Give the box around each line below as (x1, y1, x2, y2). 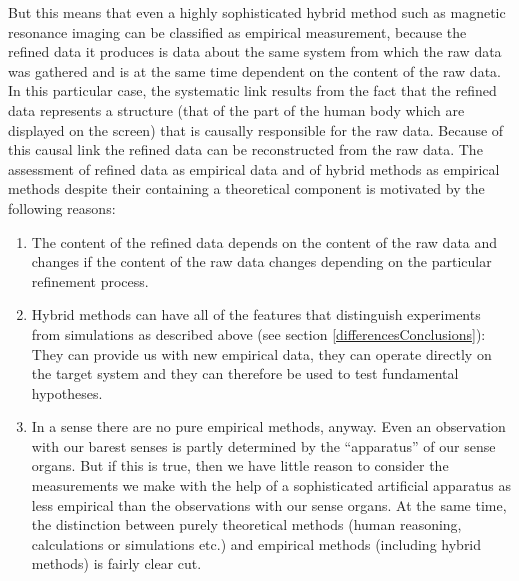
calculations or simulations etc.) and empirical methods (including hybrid (31, 533, 482, 554)
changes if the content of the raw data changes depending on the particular (31, 251, 492, 272)
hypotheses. (31, 382, 103, 403)
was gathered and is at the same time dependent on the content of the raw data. (8, 60, 501, 81)
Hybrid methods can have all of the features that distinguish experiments (31, 304, 481, 325)
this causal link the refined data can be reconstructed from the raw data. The (8, 139, 483, 160)
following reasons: (8, 197, 116, 218)
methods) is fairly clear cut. (31, 553, 202, 574)
